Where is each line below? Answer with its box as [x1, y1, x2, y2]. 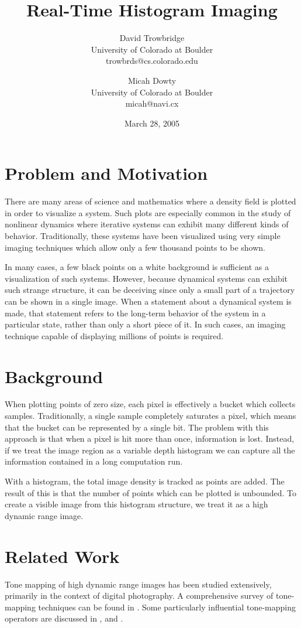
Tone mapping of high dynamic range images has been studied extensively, [5, 578, 272, 590]
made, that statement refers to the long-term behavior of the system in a [5, 306, 266, 319]
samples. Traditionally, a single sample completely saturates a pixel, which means [5, 409, 296, 422]
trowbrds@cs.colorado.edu [106, 54, 198, 67]
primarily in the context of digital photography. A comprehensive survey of [5, 589, 274, 602]
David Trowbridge [119, 32, 185, 44]
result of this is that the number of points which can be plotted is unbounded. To [5, 486, 297, 499]
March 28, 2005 [124, 117, 180, 129]
